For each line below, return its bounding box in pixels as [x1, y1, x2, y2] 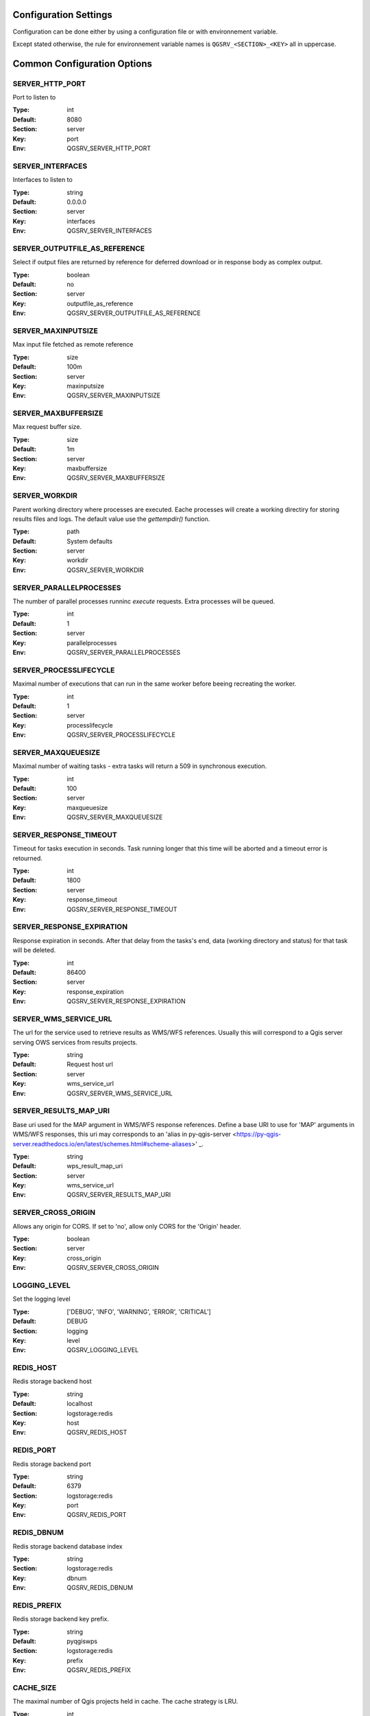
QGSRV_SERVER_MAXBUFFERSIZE [66, 474, 166, 482]
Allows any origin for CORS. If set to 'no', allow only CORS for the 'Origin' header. [12, 1222, 242, 1230]
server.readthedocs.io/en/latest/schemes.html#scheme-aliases [12, 1139, 192, 1148]
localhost [66, 1400, 92, 1408]
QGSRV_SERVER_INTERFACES [66, 227, 152, 235]
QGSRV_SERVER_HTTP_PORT [66, 144, 151, 152]
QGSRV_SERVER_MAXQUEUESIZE [66, 813, 163, 822]
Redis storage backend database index [12, 1542, 123, 1551]
